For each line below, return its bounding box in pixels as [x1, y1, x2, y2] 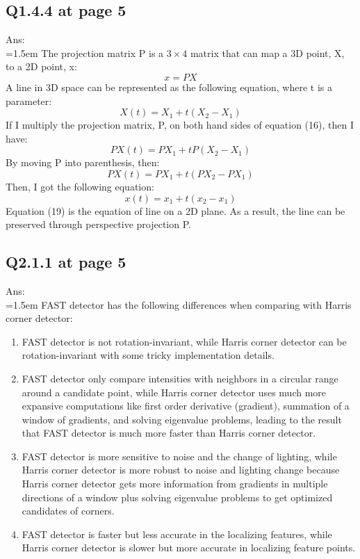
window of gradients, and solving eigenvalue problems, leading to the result [22, 412, 342, 426]
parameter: [6, 93, 52, 108]
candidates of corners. [22, 503, 115, 518]
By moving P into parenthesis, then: [6, 155, 160, 170]
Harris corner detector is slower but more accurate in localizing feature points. [22, 540, 356, 555]
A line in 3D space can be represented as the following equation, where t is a [6, 79, 332, 94]
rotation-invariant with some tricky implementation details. [22, 348, 275, 362]
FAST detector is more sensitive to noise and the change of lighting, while [22, 448, 337, 463]
